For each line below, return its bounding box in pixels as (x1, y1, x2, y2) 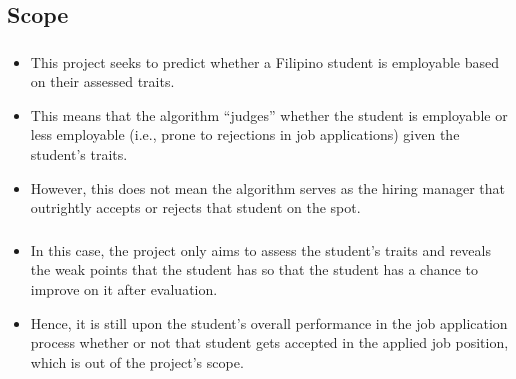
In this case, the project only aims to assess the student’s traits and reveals (30, 239, 491, 260)
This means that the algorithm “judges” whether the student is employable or (30, 104, 508, 125)
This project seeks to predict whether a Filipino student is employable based (30, 51, 499, 72)
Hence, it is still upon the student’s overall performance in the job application (30, 312, 508, 333)
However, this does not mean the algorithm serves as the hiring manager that (30, 177, 506, 198)
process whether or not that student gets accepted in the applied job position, (30, 332, 509, 353)
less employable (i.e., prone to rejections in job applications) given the (30, 124, 460, 145)
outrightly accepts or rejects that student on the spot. (30, 197, 361, 218)
